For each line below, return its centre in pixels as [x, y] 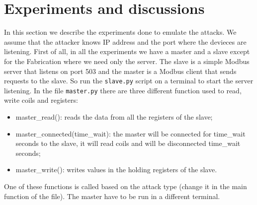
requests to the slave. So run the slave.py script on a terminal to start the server [129, 81]
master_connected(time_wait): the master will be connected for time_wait [130, 133]
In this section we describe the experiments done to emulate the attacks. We [120, 32]
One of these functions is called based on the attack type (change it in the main [126, 186]
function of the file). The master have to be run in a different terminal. [112, 196]
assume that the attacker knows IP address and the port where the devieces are [125, 41]
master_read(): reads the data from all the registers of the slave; [114, 117]
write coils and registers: [41, 100]
